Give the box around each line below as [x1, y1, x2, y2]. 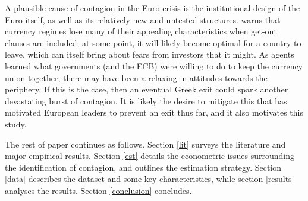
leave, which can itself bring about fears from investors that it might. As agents [5, 48, 294, 60]
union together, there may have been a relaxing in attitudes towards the [5, 71, 268, 84]
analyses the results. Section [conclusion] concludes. [5, 184, 192, 196]
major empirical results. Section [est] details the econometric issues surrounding [5, 149, 294, 162]
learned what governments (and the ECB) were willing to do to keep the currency [5, 59, 303, 72]
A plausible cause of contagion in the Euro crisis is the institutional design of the [5, 2, 300, 14]
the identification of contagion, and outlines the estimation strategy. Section [5, 161, 282, 173]
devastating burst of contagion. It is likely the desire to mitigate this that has [5, 94, 287, 107]
